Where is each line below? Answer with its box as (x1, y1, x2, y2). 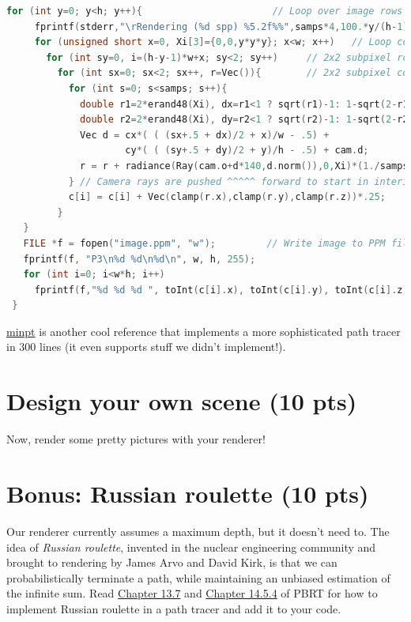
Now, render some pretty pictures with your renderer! (6, 431, 266, 447)
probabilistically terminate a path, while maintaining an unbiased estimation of (6, 569, 390, 586)
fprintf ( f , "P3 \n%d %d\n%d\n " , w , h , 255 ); (23, 253, 256, 265)
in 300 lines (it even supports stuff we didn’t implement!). (6, 338, 286, 355)
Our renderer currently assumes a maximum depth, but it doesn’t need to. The (6, 522, 390, 539)
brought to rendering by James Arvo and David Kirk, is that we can (6, 554, 337, 571)
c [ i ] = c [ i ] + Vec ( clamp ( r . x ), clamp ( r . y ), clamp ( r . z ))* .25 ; (68, 191, 386, 203)
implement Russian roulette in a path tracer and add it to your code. (6, 600, 341, 616)
